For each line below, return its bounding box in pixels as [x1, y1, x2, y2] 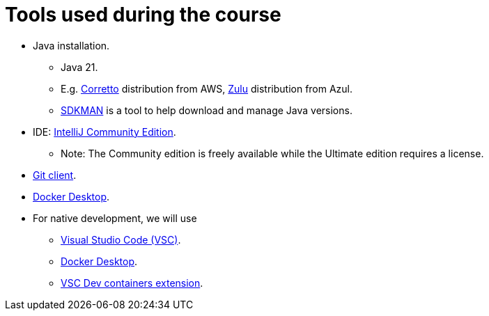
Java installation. [33, 39, 110, 52]
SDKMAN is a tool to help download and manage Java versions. [61, 104, 352, 116]
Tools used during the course [5, 3, 281, 26]
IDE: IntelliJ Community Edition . [33, 125, 176, 138]
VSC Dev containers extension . [61, 276, 203, 289]
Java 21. [61, 61, 98, 73]
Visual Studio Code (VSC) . [61, 233, 181, 246]
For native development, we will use [33, 212, 197, 224]
